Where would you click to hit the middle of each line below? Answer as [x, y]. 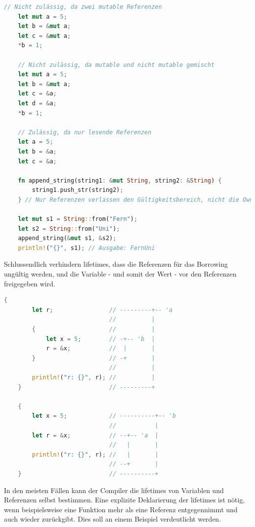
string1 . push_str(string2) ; [78, 190]
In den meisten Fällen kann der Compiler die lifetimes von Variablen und [114, 490]
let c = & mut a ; [44, 36]
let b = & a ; [37, 151]
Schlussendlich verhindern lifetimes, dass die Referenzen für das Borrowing [116, 264]
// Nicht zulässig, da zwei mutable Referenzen [83, 7]
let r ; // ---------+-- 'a [102, 310]
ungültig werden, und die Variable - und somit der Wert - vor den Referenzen [120, 274]
